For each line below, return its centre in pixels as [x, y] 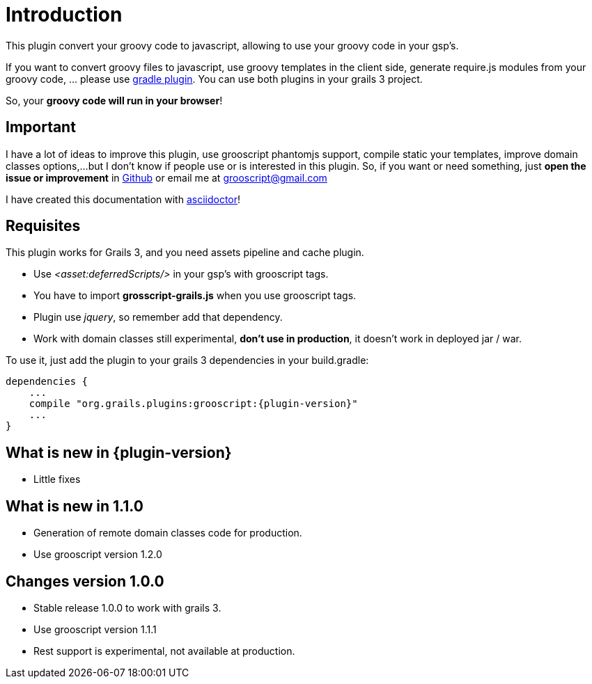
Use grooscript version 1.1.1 [95, 629]
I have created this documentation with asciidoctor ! [123, 199]
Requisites [43, 226]
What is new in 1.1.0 [75, 506]
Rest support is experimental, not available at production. [164, 651]
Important [41, 127]
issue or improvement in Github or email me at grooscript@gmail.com [166, 177]
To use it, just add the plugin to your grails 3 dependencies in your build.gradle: [187, 360]
